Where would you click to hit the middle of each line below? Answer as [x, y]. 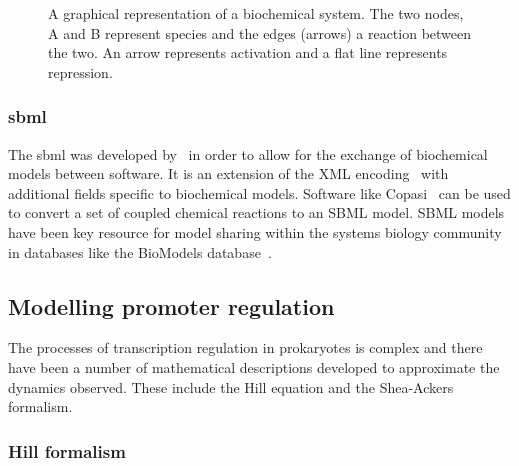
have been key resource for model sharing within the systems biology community [255, 231]
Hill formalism [67, 450]
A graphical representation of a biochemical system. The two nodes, [256, 13]
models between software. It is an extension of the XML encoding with [228, 173]
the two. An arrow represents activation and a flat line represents [248, 52]
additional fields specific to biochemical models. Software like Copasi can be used [259, 192]
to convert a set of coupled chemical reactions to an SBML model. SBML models [256, 212]
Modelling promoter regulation [171, 305]
